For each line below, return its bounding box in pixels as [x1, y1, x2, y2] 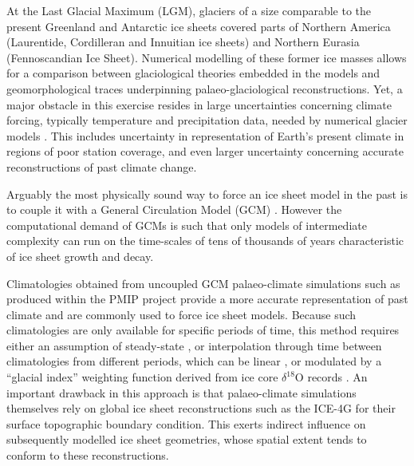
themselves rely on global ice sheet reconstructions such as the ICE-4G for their [6, 400, 396, 417]
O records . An [294, 369, 368, 385]
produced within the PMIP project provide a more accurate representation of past [6, 290, 408, 307]
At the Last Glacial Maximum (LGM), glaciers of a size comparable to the [6, 2, 372, 18]
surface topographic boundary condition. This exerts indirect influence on [6, 415, 366, 432]
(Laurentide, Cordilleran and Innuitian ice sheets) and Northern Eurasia [6, 34, 360, 50]
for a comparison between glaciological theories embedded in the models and [6, 65, 380, 81]
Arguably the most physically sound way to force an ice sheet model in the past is [6, 185, 408, 202]
